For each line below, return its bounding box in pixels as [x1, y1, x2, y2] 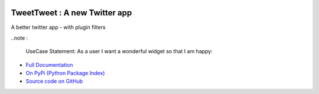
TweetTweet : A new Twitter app [11, 8, 132, 18]
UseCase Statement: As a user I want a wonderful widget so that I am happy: [25, 48, 213, 55]
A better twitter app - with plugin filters [11, 24, 106, 31]
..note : [11, 34, 28, 41]
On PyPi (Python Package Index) [25, 70, 105, 77]
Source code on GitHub [25, 77, 83, 85]
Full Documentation [25, 61, 73, 68]
